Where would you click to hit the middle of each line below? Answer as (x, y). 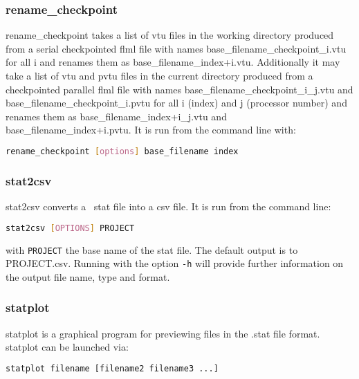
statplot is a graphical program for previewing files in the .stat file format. (163, 333)
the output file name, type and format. (88, 276)
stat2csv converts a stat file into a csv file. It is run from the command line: (168, 206)
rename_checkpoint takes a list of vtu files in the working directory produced (170, 35)
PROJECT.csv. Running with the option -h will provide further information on (175, 263)
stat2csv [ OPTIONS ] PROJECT (70, 228)
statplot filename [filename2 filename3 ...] (112, 368)
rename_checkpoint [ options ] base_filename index (122, 151)
